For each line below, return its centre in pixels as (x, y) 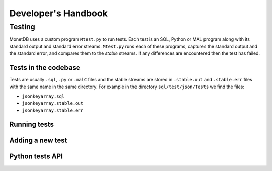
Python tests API (36, 157)
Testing (22, 27)
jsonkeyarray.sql (43, 96)
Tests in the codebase (45, 68)
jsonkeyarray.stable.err (52, 110)
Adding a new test (38, 141)
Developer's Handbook (58, 13)
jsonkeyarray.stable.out (52, 103)
